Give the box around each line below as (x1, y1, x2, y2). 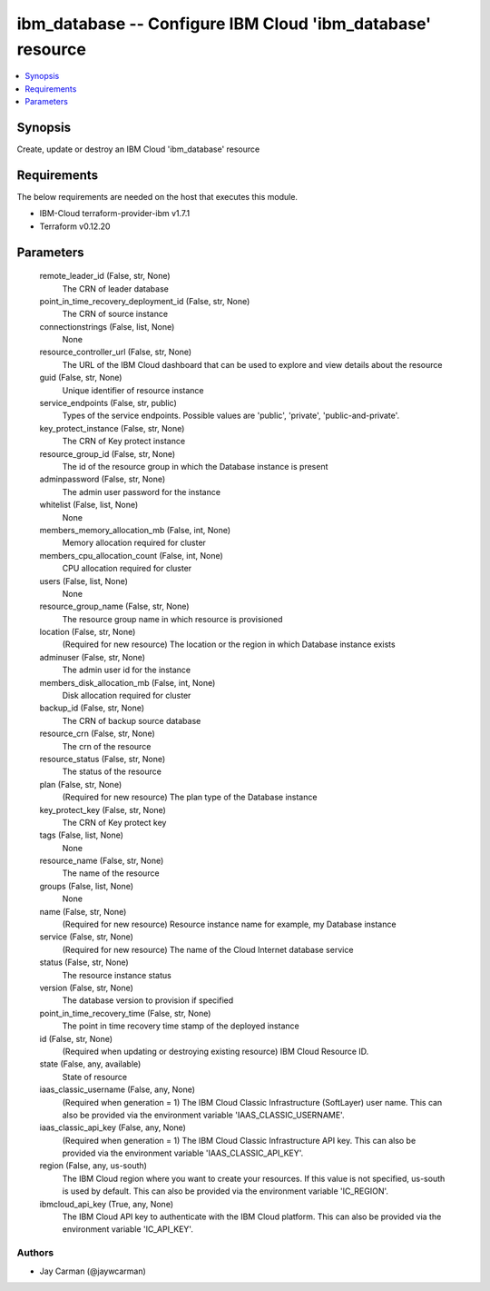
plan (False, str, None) (39, 779, 122, 789)
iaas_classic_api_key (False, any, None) (39, 1122, 186, 1133)
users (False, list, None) (39, 575, 129, 586)
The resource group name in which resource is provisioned (62, 613, 283, 624)
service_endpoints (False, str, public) (39, 398, 177, 409)
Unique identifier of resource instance (62, 384, 204, 395)
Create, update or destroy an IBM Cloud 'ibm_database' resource (16, 144, 260, 154)
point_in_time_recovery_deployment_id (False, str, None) (39, 295, 250, 306)
